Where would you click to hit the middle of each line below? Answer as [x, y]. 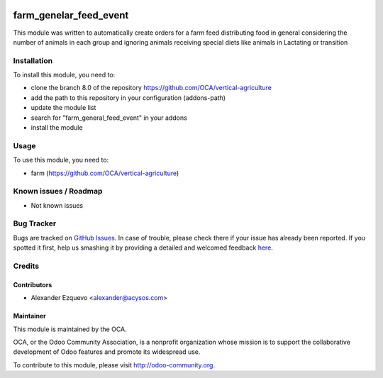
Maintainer [29, 316]
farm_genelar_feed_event [71, 15]
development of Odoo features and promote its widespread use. [107, 352]
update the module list [63, 108]
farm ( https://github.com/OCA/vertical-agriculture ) [105, 173]
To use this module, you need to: [61, 160]
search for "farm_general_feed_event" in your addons [109, 118]
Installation [33, 60]
